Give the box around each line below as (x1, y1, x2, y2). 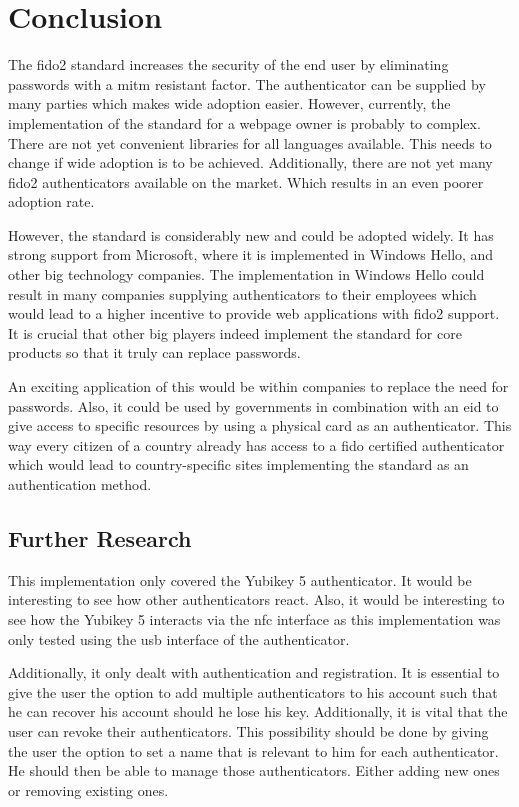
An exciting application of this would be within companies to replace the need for (8, 376, 509, 397)
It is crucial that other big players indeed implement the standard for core (8, 322, 462, 343)
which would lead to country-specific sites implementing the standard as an (8, 454, 469, 475)
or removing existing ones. (8, 779, 169, 800)
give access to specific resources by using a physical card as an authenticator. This (8, 415, 512, 436)
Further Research (8, 522, 192, 553)
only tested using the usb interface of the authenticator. (8, 628, 350, 649)
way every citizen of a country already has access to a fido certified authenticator (8, 434, 505, 455)
